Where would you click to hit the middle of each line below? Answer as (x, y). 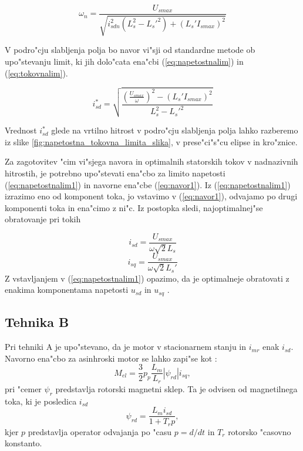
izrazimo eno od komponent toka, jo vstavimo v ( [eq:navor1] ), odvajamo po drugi (151, 196)
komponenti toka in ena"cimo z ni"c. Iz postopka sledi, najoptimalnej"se (134, 207)
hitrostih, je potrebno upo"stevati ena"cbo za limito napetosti (115, 173)
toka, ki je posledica (41, 401)
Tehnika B (37, 322)
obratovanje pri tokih (43, 219)
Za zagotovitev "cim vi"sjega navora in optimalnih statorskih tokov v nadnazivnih (151, 161)
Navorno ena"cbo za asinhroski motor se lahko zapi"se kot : (111, 358)
